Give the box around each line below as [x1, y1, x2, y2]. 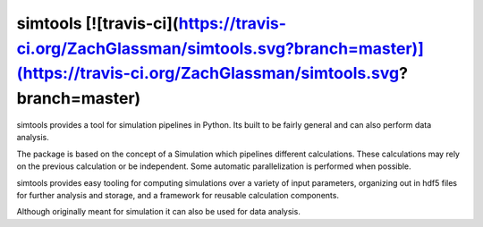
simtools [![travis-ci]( [16, 13, 179, 33]
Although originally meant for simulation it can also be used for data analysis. [16, 206, 301, 217]
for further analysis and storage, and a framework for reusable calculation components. [16, 189, 340, 200]
